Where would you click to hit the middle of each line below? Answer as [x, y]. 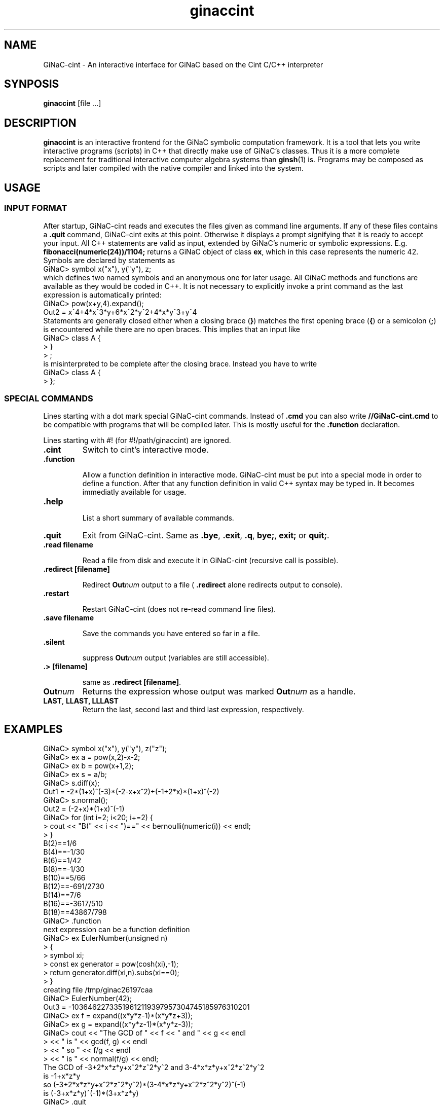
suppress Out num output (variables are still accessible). [176, 658]
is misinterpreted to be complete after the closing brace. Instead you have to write [180, 363]
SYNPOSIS [32, 84]
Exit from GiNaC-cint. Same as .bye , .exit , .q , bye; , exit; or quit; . [206, 536]
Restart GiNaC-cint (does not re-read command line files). [179, 609]
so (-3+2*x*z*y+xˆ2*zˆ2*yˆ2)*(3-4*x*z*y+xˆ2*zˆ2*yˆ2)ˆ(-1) [144, 1085]
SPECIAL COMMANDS [49, 398]
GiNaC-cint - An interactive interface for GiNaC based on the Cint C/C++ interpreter [183, 64]
